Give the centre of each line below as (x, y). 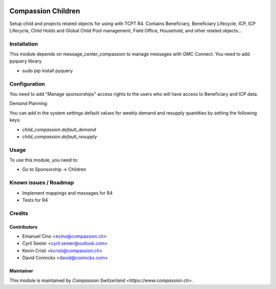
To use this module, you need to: (44, 160)
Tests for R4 (35, 200)
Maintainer (21, 271)
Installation (24, 44)
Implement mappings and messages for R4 (67, 193)
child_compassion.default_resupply (60, 136)
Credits (19, 213)
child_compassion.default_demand (59, 129)
